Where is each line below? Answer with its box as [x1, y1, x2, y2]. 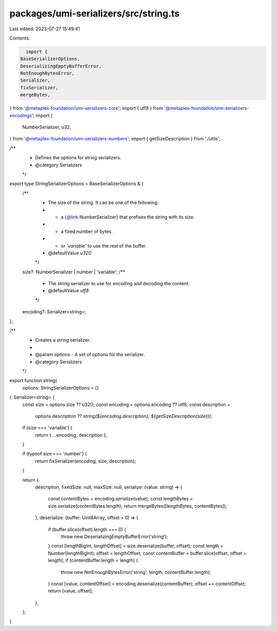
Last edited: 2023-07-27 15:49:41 [9, 26, 81, 32]
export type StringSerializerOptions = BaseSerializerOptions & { [9, 180, 144, 187]
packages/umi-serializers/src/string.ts [9, 8, 180, 19]
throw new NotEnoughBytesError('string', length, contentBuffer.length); [61, 569, 211, 575]
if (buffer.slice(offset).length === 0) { [48, 526, 127, 532]
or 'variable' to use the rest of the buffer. [61, 243, 147, 249]
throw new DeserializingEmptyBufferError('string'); [61, 533, 168, 540]
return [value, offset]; [48, 588, 93, 594]
